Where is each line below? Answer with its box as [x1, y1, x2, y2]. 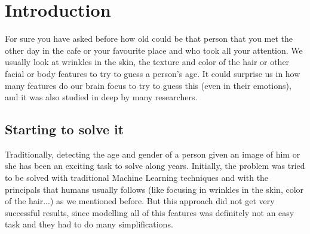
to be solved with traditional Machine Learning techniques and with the [5, 171, 269, 184]
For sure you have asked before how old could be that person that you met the [5, 32, 293, 45]
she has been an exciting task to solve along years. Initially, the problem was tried [5, 159, 305, 172]
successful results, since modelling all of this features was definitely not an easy [5, 206, 294, 218]
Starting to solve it [5, 120, 124, 138]
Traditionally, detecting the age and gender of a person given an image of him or [5, 147, 300, 160]
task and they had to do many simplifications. [5, 218, 173, 230]
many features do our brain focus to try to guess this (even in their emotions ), [5, 79, 291, 91]
